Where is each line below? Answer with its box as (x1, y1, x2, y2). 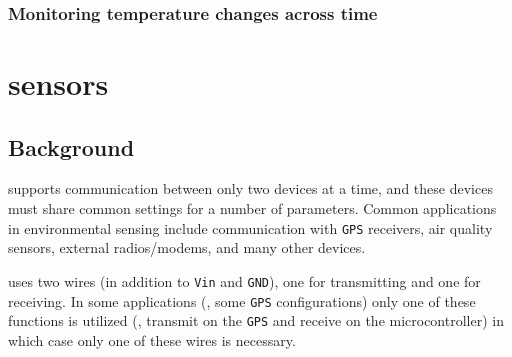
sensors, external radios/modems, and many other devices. (8, 237, 366, 258)
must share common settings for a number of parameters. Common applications (8, 198, 497, 219)
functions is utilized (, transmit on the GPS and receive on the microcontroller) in (8, 310, 504, 331)
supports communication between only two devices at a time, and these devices (8, 178, 493, 199)
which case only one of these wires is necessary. (8, 329, 296, 350)
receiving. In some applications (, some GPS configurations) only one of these (8, 290, 476, 311)
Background (8, 131, 135, 162)
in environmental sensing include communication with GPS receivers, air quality (8, 217, 493, 238)
